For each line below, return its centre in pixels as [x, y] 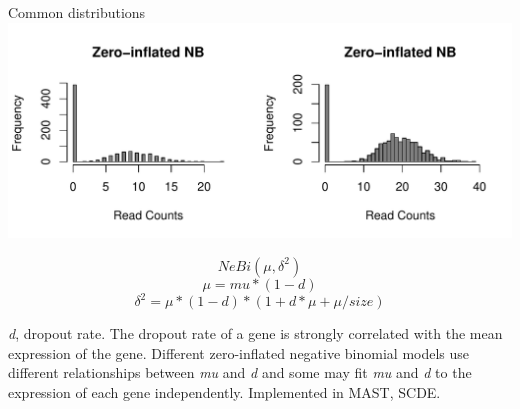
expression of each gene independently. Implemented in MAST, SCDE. [224, 392]
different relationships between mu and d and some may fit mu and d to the [240, 372]
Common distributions [77, 12]
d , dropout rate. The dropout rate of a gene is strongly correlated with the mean [255, 333]
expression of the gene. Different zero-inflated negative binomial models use [239, 352]
